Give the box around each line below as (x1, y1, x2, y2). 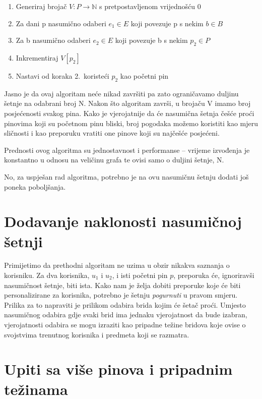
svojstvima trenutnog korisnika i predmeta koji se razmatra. (4, 329, 189, 339)
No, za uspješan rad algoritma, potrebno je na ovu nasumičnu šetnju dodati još (4, 171, 249, 182)
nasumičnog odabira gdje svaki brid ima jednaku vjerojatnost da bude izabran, (4, 309, 247, 320)
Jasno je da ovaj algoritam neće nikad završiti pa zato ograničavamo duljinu (4, 88, 239, 98)
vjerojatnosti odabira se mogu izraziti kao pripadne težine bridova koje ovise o (4, 319, 246, 329)
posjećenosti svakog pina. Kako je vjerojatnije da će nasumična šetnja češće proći (4, 107, 254, 118)
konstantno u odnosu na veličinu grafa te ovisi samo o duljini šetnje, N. (4, 154, 224, 165)
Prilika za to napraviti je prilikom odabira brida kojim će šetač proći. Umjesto (4, 299, 246, 310)
